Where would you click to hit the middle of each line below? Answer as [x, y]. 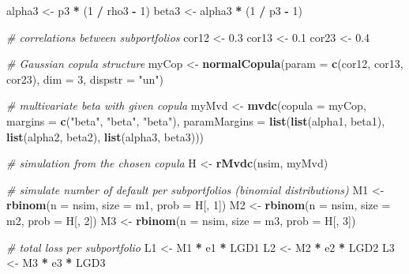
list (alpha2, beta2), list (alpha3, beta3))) [105, 136]
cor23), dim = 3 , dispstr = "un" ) [85, 79]
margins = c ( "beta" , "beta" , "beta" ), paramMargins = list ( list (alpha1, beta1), [196, 120]
